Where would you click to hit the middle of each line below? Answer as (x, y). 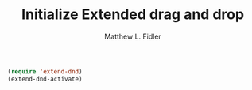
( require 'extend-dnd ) (45, 71)
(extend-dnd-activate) (45, 79)
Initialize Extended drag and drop (133, 15)
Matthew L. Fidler (133, 36)
